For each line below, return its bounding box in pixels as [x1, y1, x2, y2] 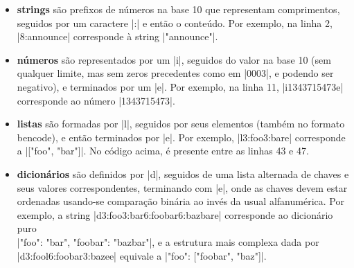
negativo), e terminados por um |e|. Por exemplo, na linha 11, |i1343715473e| [17, 79, 344, 93]
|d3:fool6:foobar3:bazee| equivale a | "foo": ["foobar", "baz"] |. [17, 248, 267, 262]
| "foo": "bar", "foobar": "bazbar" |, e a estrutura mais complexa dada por [17, 234, 319, 249]
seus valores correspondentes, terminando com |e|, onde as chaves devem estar [17, 180, 348, 195]
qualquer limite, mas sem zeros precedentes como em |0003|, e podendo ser [17, 66, 334, 80]
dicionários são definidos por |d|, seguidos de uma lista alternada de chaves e [17, 166, 349, 181]
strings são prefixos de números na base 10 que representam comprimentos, [17, 2, 340, 16]
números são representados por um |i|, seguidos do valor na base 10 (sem [17, 52, 331, 66]
